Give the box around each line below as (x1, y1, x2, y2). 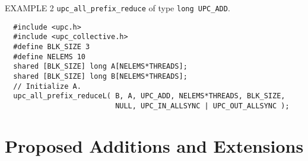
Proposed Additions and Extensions (5, 133, 304, 157)
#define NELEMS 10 (13, 52, 86, 61)
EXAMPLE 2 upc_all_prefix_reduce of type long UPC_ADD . (5, 2, 230, 14)
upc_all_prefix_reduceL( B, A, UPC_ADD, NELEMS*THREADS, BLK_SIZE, (13, 92, 285, 101)
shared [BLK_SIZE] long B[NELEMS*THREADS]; (13, 72, 188, 80)
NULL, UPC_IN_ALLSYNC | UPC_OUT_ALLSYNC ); (115, 101, 290, 110)
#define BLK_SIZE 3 (13, 42, 90, 51)
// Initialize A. (13, 82, 81, 91)
